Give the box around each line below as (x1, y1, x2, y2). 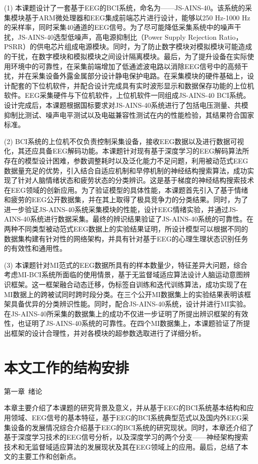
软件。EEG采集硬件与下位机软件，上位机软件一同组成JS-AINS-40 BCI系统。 (4, 90, 250, 100)
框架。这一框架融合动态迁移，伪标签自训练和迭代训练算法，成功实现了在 (10, 279, 247, 290)
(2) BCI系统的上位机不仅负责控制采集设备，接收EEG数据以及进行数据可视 (4, 136, 244, 146)
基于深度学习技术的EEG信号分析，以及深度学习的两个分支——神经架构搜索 (4, 432, 249, 442)
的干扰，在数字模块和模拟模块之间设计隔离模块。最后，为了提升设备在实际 (4, 51, 247, 61)
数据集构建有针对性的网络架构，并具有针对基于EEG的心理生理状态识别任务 (4, 233, 249, 243)
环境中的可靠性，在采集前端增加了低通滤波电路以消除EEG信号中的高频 (10, 61, 242, 71)
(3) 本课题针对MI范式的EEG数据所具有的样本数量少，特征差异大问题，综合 (4, 259, 248, 270)
